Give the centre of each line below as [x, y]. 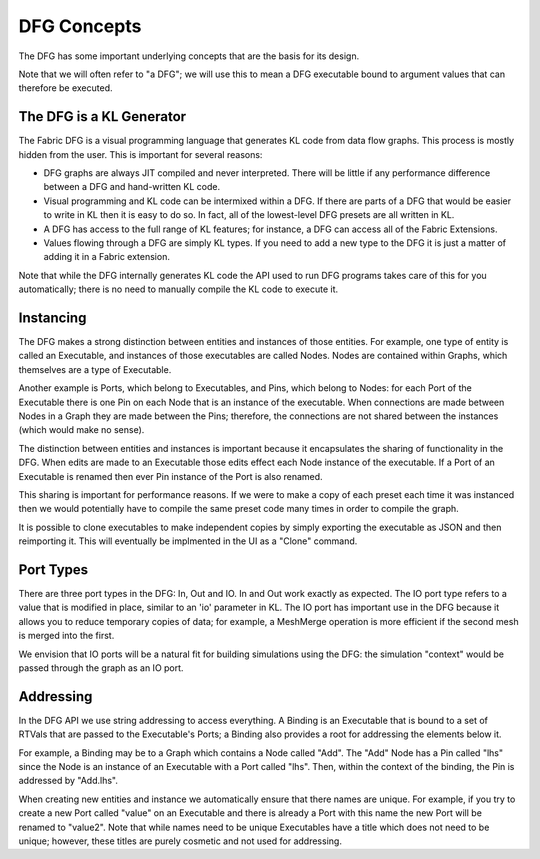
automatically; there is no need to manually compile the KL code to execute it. [178, 289]
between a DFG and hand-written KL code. [131, 187]
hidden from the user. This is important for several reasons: [140, 154]
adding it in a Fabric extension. [106, 257]
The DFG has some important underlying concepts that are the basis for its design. [189, 56]
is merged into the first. [66, 636]
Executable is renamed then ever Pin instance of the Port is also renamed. [171, 476]
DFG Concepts [80, 26]
